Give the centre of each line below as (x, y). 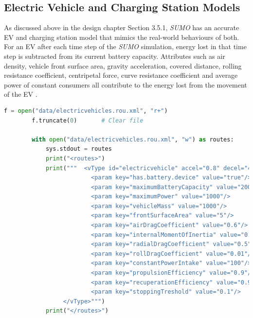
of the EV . (21, 94)
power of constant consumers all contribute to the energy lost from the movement (126, 84)
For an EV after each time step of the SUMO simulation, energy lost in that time (125, 46)
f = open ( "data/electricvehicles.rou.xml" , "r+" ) (86, 111)
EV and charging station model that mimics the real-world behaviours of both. (122, 37)
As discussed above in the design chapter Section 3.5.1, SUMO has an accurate (122, 27)
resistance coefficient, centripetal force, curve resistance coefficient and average (121, 75)
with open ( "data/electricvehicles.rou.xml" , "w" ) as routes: (133, 139)
